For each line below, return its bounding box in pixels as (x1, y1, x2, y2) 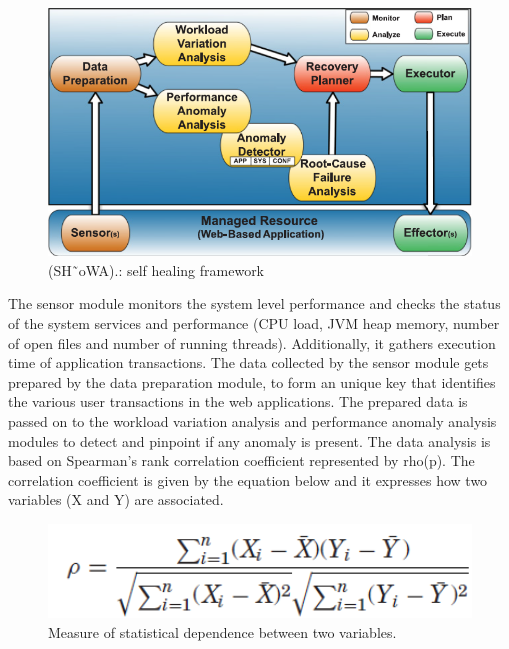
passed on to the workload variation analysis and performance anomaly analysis (8, 410, 497, 431)
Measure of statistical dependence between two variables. (48, 621, 397, 642)
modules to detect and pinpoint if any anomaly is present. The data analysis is (8, 430, 491, 451)
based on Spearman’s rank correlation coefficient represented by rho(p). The (8, 450, 475, 471)
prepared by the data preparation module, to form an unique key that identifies (8, 371, 496, 392)
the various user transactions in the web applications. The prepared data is (8, 391, 468, 412)
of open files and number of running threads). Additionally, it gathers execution (8, 332, 496, 353)
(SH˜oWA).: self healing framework (48, 259, 265, 280)
